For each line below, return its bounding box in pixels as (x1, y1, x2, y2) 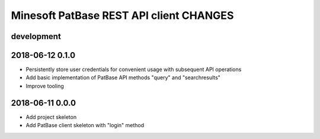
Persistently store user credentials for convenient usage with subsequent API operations (25, 66, 242, 73)
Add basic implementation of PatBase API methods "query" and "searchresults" (25, 74, 220, 81)
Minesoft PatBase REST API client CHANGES (11, 9, 234, 22)
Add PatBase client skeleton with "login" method (25, 122, 145, 129)
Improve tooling (25, 82, 65, 89)
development (11, 31, 62, 41)
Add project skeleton (25, 113, 77, 121)
